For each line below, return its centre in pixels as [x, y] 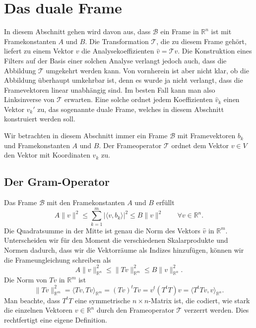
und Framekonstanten [37, 145]
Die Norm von [26, 280]
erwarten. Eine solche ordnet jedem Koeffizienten [138, 99]
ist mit [221, 31]
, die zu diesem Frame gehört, [201, 41]
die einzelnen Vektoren [38, 310]
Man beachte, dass [32, 300]
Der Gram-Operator [57, 182]
